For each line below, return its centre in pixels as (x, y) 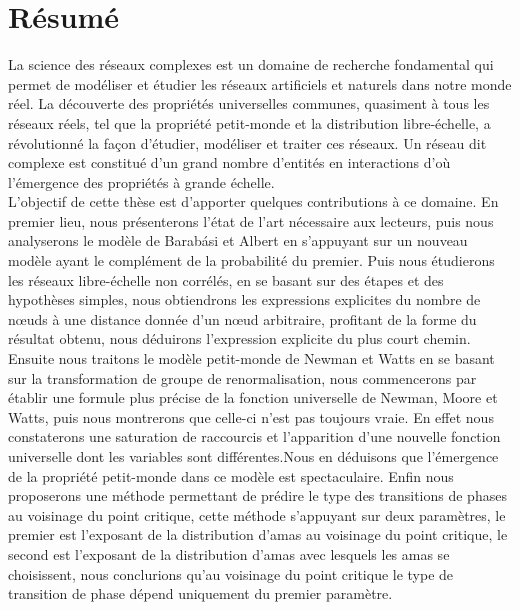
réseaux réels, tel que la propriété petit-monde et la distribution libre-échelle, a (249, 122)
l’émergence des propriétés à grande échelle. (141, 181)
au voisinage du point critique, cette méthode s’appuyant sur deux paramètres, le (257, 514)
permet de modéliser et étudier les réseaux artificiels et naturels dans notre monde (260, 83)
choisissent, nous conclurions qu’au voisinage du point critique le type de (231, 573)
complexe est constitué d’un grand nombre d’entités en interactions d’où (229, 162)
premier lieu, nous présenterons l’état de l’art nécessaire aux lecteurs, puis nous (251, 220)
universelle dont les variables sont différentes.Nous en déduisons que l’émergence (253, 456)
